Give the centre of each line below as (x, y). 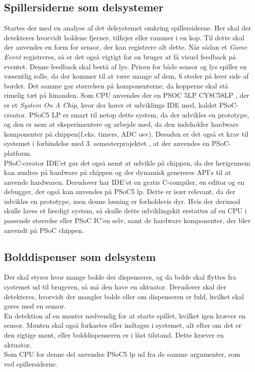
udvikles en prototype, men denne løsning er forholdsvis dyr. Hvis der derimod (122, 201)
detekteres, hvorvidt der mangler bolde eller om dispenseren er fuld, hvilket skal (124, 296)
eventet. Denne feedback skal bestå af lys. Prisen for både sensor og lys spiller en (126, 66)
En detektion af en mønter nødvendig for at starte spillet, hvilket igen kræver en (125, 315)
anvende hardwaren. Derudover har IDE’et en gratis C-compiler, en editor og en (124, 182)
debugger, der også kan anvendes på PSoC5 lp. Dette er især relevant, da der (120, 191)
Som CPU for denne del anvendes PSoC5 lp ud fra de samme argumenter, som (122, 354)
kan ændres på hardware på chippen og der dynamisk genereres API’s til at (117, 172)
